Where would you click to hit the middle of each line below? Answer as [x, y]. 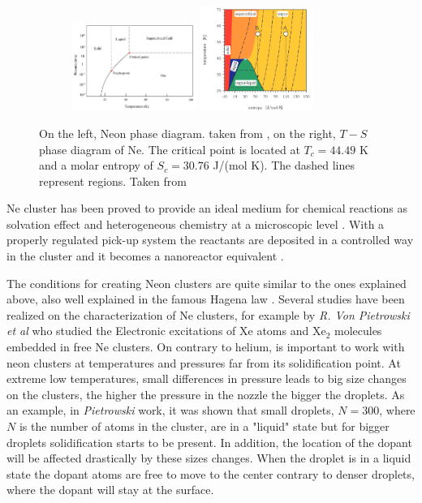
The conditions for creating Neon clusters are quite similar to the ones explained [207, 283]
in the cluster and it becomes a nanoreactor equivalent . [145, 256]
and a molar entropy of [96, 165]
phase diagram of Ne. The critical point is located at [170, 149]
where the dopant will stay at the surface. [110, 490]
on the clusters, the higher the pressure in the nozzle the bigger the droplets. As [206, 394]
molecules [358, 331]
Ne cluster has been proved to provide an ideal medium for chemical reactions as [207, 208]
